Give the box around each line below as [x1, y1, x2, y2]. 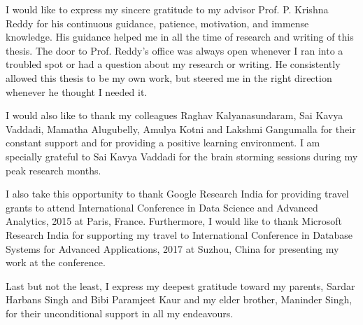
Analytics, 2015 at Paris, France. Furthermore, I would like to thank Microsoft [6, 214, 342, 228]
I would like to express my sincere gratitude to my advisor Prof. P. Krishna [6, 2, 329, 16]
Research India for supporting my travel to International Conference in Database [6, 227, 353, 242]
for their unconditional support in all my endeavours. [6, 305, 234, 320]
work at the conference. [6, 255, 106, 270]
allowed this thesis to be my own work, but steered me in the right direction [6, 70, 332, 85]
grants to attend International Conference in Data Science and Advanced [6, 200, 318, 214]
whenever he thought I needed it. [6, 84, 148, 99]
